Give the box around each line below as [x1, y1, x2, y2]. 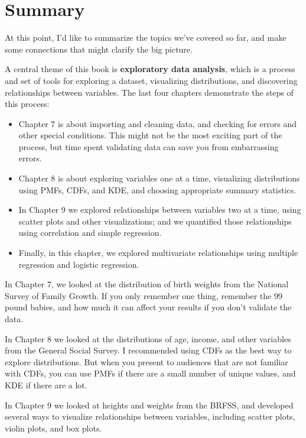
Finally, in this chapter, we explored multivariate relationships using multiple [18, 246, 298, 259]
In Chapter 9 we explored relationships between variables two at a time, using [18, 203, 301, 216]
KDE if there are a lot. [5, 378, 87, 391]
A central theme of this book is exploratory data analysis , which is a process [5, 63, 295, 75]
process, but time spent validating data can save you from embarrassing [18, 140, 279, 153]
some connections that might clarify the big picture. [5, 43, 193, 55]
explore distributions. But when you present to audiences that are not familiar [5, 355, 288, 368]
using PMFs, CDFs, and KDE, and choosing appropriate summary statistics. [18, 183, 297, 196]
